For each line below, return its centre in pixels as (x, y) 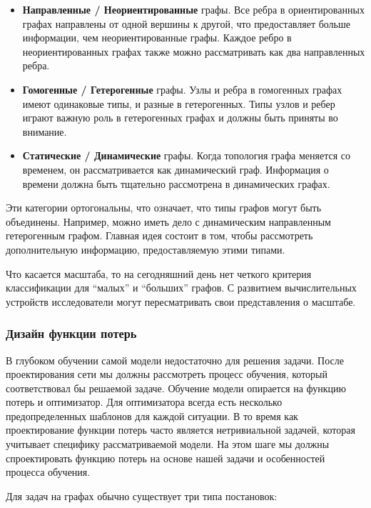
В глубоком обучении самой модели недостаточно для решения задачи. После (175, 360)
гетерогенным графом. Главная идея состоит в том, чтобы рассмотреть (159, 235)
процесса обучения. (48, 472)
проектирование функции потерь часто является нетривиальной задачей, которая (181, 430)
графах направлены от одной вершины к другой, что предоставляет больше (186, 23)
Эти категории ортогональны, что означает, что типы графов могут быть (164, 208)
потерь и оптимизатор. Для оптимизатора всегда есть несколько (144, 402)
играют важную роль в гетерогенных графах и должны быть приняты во (180, 118)
